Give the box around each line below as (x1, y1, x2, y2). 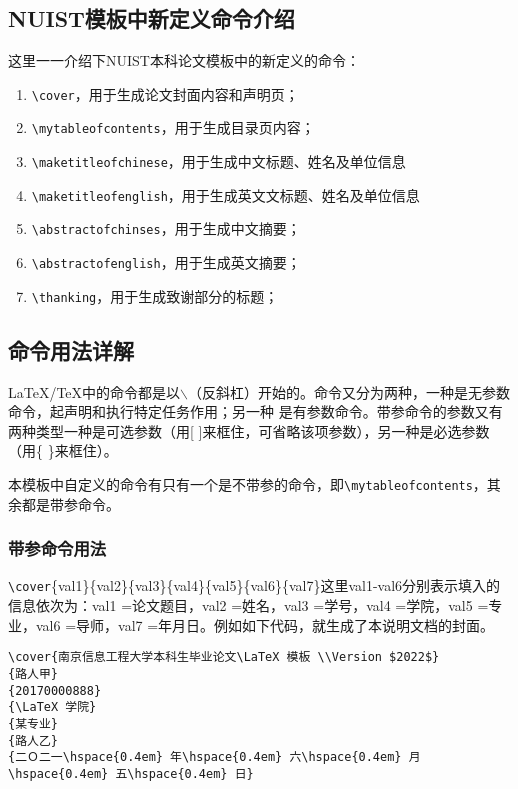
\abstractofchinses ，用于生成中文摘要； (31, 218, 301, 239)
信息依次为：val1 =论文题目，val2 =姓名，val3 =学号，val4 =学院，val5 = (8, 595, 489, 616)
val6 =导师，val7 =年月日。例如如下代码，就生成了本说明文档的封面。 (35, 614, 495, 635)
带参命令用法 (8, 536, 107, 561)
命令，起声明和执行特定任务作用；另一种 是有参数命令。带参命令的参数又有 (8, 401, 503, 422)
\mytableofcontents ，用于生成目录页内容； (31, 117, 315, 138)
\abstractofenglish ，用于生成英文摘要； (31, 252, 301, 273)
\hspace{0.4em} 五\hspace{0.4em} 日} (8, 766, 254, 781)
